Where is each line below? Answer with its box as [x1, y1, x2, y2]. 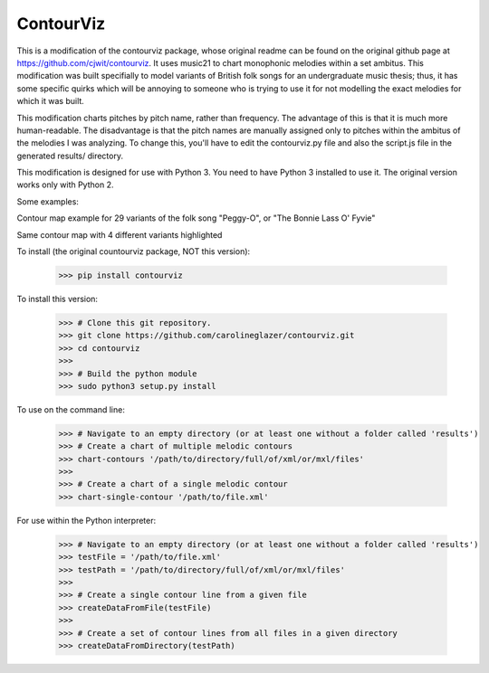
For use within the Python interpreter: [16, 515, 157, 526]
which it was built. [16, 96, 85, 107]
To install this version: [16, 293, 99, 304]
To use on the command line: [16, 403, 126, 415]
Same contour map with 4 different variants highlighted [16, 229, 223, 240]
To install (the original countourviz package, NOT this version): [16, 246, 251, 257]
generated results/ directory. [16, 150, 124, 161]
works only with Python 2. [16, 179, 114, 190]
